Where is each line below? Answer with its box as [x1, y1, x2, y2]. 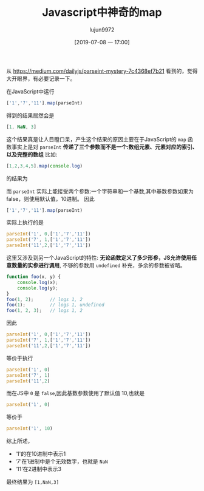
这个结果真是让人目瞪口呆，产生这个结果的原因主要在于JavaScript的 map [6, 135, 186, 143]
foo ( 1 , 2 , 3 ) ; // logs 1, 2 [6, 308, 83, 314]
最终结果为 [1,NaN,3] [6, 478, 59, 486]
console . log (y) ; [17, 285, 59, 291]
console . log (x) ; [17, 279, 59, 285]
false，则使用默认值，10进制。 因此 [6, 195, 95, 202]
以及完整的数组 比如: [6, 151, 58, 158]
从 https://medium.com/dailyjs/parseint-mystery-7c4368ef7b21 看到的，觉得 [6, 67, 199, 75]
